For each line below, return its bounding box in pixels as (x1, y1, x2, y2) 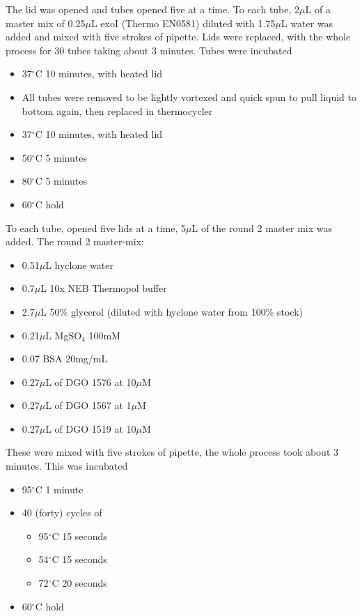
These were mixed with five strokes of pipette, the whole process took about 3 (6, 445, 339, 459)
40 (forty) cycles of (22, 505, 102, 520)
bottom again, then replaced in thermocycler (22, 103, 213, 118)
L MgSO (45, 328, 82, 342)
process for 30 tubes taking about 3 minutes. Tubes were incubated (6, 43, 292, 57)
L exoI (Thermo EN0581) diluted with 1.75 (90, 15, 276, 30)
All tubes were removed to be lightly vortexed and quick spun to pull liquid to (22, 89, 356, 104)
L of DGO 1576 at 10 (45, 374, 136, 389)
